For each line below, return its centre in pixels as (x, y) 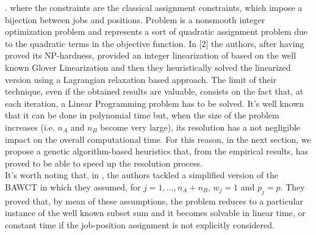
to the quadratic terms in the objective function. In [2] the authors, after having (155, 43)
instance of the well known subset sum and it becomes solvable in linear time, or (155, 213)
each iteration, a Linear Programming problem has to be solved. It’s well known (155, 103)
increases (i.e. (30, 127)
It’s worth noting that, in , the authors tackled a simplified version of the (142, 175)
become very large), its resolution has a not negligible (200, 127)
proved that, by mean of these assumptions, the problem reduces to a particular (154, 201)
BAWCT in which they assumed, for (73, 186)
